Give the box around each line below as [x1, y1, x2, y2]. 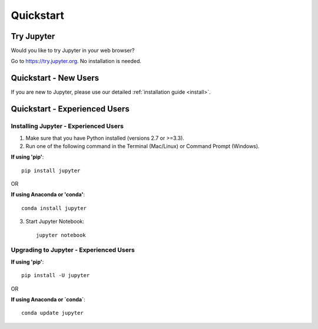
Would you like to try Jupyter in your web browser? [11, 47, 135, 54]
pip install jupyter [21, 167, 81, 174]
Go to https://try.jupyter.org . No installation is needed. [11, 58, 141, 65]
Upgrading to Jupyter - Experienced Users [11, 246, 135, 254]
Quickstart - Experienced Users [11, 104, 130, 114]
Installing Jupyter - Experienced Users [11, 122, 124, 130]
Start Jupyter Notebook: [25, 218, 85, 225]
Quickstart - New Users [11, 73, 100, 83]
